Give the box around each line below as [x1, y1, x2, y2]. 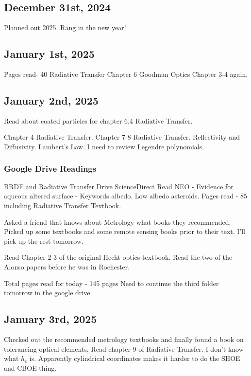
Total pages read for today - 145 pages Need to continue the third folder [4, 278, 219, 288]
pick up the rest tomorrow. [4, 235, 84, 246]
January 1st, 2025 [4, 46, 95, 61]
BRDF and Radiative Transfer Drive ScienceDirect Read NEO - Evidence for [4, 181, 234, 191]
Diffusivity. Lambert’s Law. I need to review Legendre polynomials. [4, 141, 204, 151]
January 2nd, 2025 [4, 92, 99, 107]
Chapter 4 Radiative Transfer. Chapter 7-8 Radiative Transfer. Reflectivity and [4, 132, 240, 142]
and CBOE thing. [4, 362, 57, 373]
